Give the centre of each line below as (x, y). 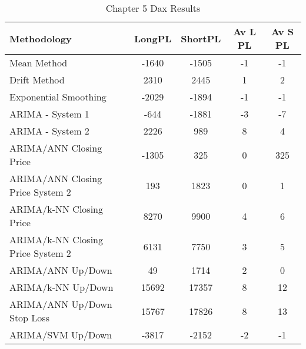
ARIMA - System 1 (49, 114)
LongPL (153, 38)
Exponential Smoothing (58, 97)
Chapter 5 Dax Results (153, 8)
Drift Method (37, 80)
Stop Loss (29, 318)
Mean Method (39, 63)
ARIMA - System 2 (49, 131)
